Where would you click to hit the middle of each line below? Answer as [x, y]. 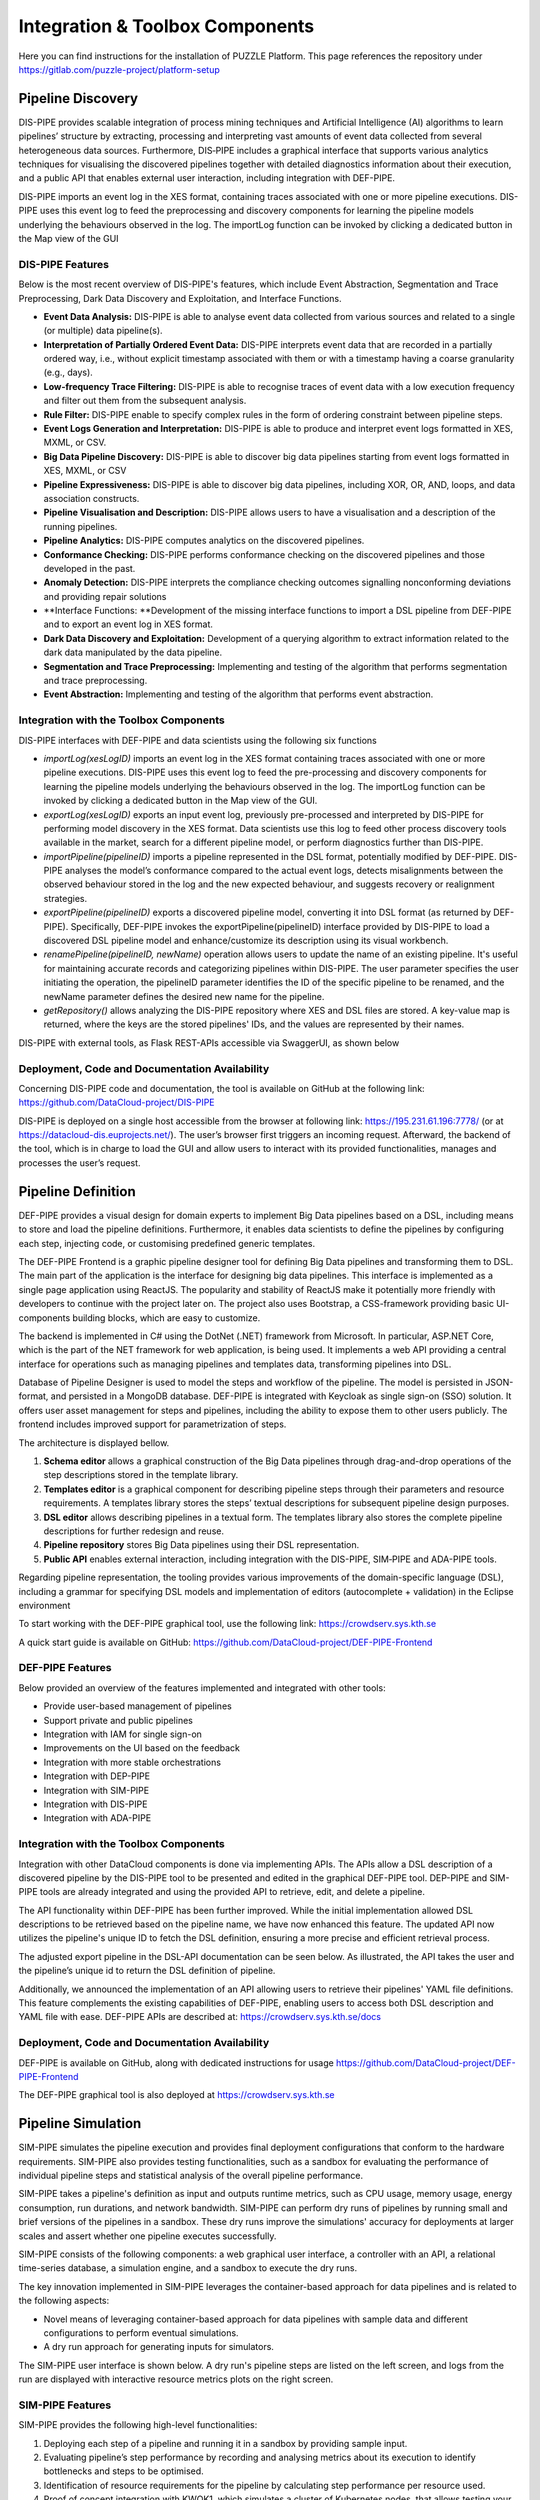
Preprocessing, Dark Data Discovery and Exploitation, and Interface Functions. [180, 298]
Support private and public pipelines [118, 1720]
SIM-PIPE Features [65, 2405]
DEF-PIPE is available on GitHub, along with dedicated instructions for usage [176, 2062]
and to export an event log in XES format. [128, 624]
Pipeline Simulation [80, 2123]
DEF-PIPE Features [65, 1668]
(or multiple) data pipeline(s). [103, 331]
